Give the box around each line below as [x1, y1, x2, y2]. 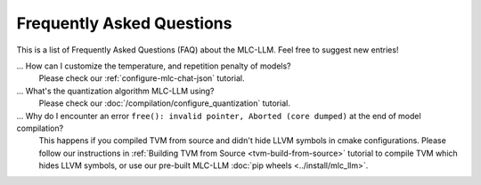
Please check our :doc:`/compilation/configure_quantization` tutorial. [38, 98, 291, 109]
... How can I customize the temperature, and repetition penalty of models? [16, 60, 291, 71]
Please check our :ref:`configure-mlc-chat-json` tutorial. [38, 73, 245, 84]
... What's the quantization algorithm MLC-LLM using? [16, 85, 215, 96]
